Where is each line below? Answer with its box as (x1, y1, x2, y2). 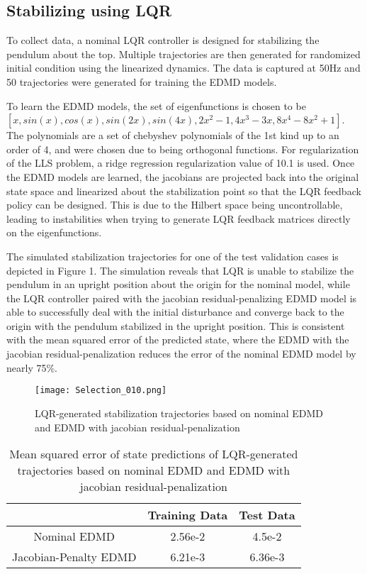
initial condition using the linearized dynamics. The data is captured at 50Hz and (6, 60, 361, 75)
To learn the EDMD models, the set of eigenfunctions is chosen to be (6, 98, 306, 113)
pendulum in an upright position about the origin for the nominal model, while (6, 277, 350, 292)
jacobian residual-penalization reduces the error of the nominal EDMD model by (6, 346, 356, 361)
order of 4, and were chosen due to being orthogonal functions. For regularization (6, 141, 359, 156)
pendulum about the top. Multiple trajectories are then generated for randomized (6, 46, 361, 61)
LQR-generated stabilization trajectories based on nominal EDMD (35, 405, 323, 420)
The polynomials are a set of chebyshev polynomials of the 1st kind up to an (6, 128, 339, 143)
